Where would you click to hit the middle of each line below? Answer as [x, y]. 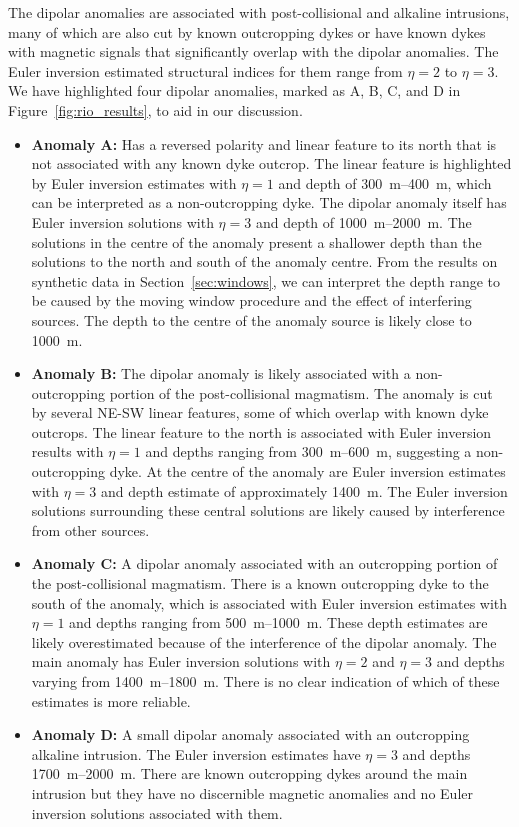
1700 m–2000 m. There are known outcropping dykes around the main [249, 773]
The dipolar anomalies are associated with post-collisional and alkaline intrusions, [259, 12]
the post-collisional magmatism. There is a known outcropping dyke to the [260, 583]
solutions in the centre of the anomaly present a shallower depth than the [256, 241]
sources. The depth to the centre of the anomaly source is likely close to [251, 319]
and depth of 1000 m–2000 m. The [363, 221]
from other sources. [90, 529]
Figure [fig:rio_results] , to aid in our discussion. [155, 109]
